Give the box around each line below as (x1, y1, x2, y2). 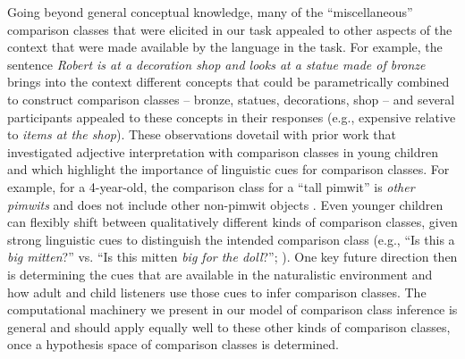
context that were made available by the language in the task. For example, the (7, 38, 443, 56)
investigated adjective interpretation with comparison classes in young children (7, 142, 438, 161)
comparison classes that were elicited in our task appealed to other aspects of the (7, 20, 452, 38)
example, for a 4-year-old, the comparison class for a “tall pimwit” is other (7, 177, 415, 196)
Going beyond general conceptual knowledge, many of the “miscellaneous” (7, 3, 413, 21)
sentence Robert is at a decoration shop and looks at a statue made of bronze (7, 54, 426, 73)
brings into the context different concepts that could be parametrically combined (7, 72, 450, 91)
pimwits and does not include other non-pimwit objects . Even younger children (7, 195, 444, 213)
